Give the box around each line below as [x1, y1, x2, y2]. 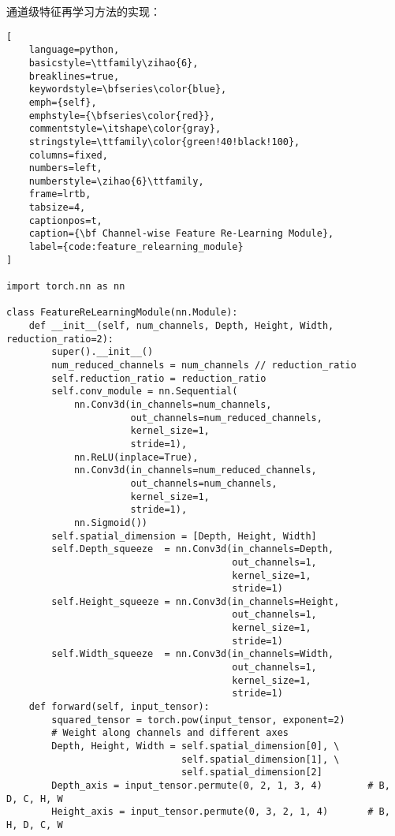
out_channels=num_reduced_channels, [130, 412, 322, 424]
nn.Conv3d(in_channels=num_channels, [73, 398, 272, 410]
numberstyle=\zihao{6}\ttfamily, [28, 175, 204, 187]
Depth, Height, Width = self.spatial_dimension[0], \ [51, 741, 340, 752]
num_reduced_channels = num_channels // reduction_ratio [51, 360, 356, 371]
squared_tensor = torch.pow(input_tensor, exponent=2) [51, 714, 345, 726]
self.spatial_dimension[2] [181, 767, 322, 778]
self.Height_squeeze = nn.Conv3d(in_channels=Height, [51, 595, 340, 607]
